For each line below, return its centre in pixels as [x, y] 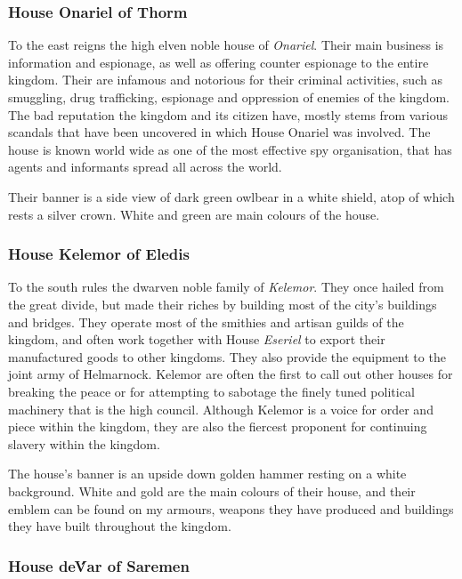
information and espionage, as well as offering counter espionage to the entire [219, 62]
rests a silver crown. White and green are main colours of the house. [194, 214]
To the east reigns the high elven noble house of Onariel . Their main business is [226, 45]
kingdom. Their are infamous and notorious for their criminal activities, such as [225, 80]
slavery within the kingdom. [84, 443]
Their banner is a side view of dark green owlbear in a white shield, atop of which [231, 196]
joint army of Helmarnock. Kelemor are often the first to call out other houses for [231, 374]
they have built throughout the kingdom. [120, 526]
